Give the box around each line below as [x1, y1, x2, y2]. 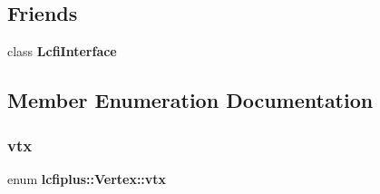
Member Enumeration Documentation [7, 86, 374, 114]
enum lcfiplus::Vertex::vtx [7, 169, 167, 188]
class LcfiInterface [7, 42, 117, 61]
